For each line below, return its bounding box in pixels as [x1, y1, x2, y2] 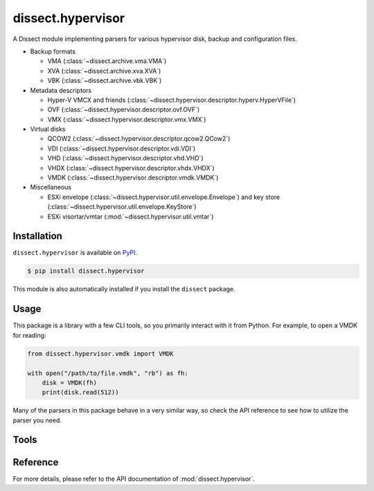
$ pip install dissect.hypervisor [27, 267, 145, 275]
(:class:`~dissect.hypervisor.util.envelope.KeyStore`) [47, 203, 197, 211]
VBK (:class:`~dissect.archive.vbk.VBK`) [47, 76, 162, 85]
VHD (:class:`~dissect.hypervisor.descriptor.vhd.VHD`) [47, 154, 204, 162]
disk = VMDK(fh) [42, 379, 97, 386]
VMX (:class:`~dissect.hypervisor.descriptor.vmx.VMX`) [47, 115, 206, 123]
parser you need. [12, 416, 62, 424]
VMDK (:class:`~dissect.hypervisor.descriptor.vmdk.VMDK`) [47, 173, 219, 182]
